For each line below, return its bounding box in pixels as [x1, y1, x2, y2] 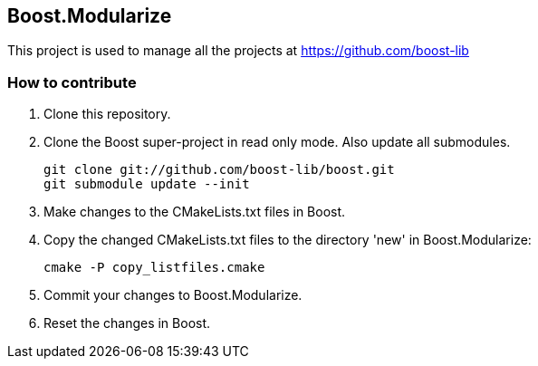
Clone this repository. [43, 106, 171, 122]
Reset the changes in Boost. [43, 315, 211, 332]
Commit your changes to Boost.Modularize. [43, 287, 303, 303]
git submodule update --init [43, 177, 250, 192]
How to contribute [7, 72, 137, 91]
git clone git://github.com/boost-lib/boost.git [43, 162, 395, 178]
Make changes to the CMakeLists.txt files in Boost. [43, 204, 346, 220]
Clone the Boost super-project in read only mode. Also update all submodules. [43, 134, 511, 150]
